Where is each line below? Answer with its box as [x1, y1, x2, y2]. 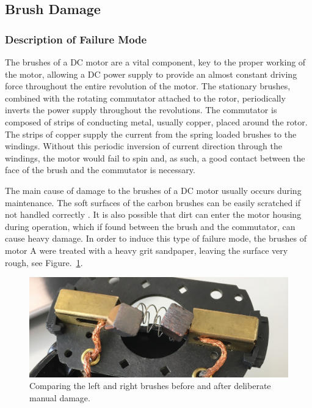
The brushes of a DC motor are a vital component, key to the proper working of [5, 56, 306, 68]
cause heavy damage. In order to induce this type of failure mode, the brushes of [5, 232, 307, 245]
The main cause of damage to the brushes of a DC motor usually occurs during [5, 184, 302, 196]
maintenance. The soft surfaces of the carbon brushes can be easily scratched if [5, 196, 301, 209]
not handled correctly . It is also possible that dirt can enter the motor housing [5, 208, 302, 221]
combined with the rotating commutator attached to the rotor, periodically [5, 91, 286, 104]
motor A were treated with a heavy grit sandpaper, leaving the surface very [5, 243, 288, 256]
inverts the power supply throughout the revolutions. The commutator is [5, 103, 277, 116]
